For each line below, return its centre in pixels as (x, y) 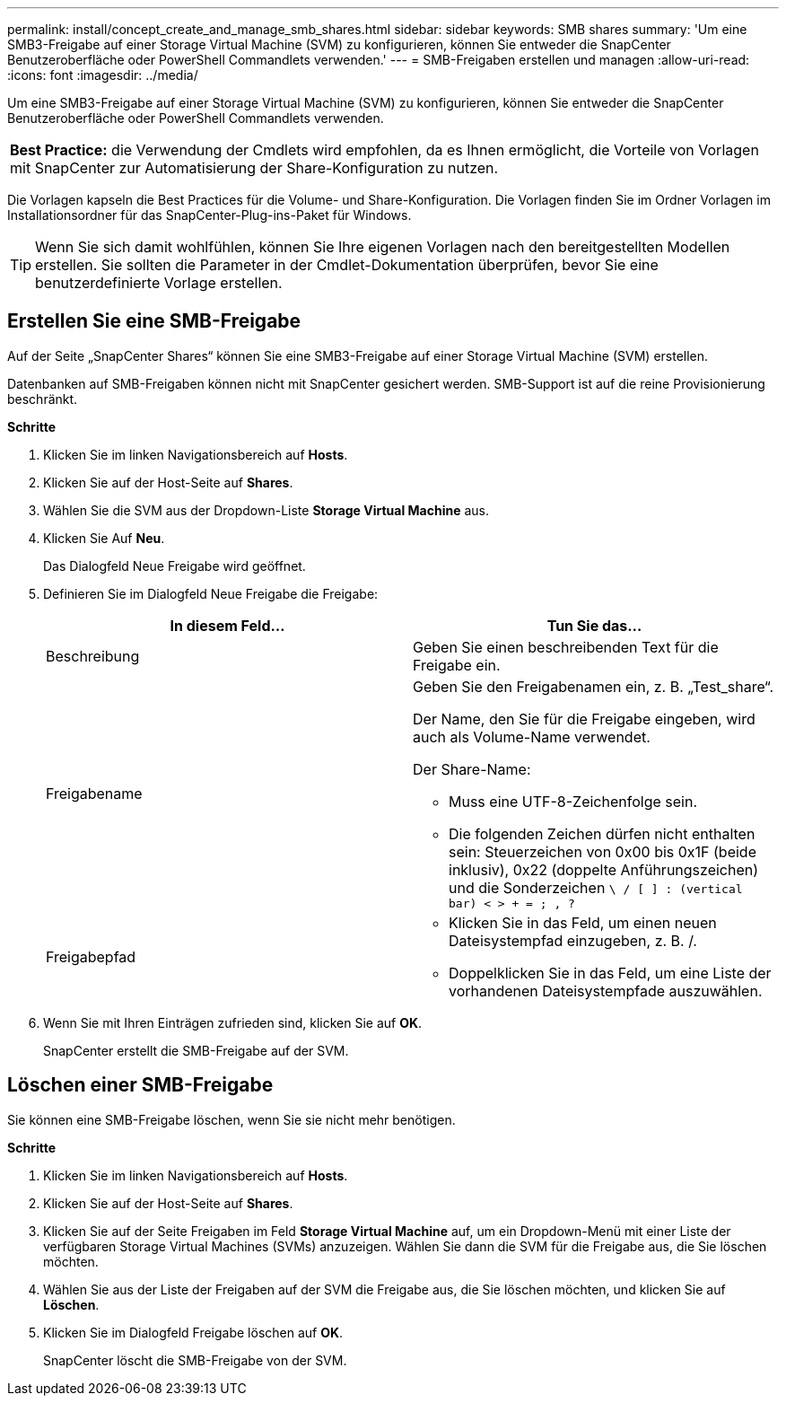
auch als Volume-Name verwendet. (532, 737)
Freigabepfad (91, 956)
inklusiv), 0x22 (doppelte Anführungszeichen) (604, 869)
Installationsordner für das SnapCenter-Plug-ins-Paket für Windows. (210, 215)
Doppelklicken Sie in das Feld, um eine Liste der (610, 973)
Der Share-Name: (472, 769)
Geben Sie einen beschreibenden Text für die (566, 647)
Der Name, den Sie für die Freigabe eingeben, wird (584, 719)
